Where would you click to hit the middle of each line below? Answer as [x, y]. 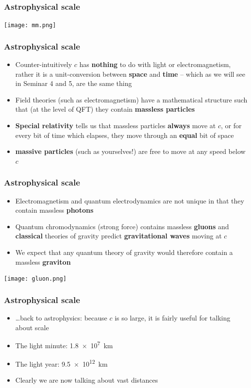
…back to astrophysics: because [61, 318]
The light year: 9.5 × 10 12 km [61, 363]
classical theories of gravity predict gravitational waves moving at [118, 236]
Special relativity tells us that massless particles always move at [116, 126]
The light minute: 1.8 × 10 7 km [64, 345]
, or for [231, 126]
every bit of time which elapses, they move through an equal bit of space [125, 135]
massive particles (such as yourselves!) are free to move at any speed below [130, 151]
